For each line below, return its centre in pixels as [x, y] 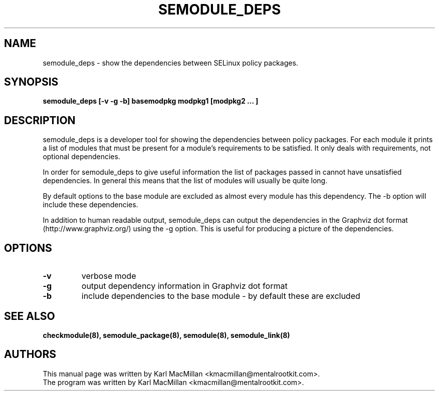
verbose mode [109, 276]
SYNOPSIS [31, 82]
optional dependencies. [81, 157]
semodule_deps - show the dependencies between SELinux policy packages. [170, 63]
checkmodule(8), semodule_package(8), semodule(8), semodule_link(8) [166, 335]
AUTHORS [30, 354]
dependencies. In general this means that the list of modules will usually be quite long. [185, 181]
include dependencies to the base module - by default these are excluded [221, 296]
